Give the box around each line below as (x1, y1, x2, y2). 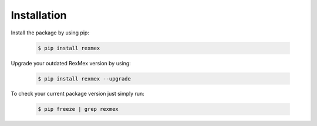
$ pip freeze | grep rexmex (38, 106, 119, 113)
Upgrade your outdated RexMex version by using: (11, 60, 131, 66)
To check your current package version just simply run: (11, 90, 145, 97)
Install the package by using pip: (11, 29, 89, 36)
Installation (11, 9, 67, 22)
